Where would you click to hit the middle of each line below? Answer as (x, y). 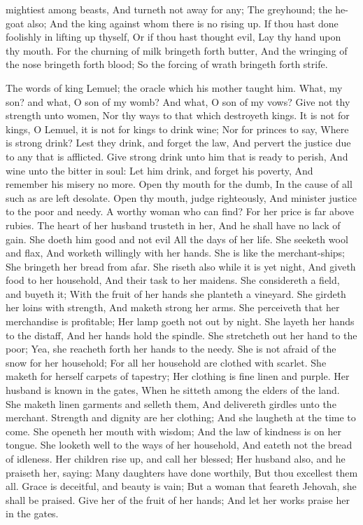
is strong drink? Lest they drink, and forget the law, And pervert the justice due (178, 143)
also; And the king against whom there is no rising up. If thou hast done (183, 23)
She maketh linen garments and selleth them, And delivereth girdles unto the (171, 403)
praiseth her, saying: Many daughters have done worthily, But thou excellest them (182, 472)
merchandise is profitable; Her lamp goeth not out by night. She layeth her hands (180, 321)
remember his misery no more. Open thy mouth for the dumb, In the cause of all (179, 184)
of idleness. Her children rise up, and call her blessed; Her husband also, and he (176, 458)
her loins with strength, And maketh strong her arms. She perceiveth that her (173, 307)
